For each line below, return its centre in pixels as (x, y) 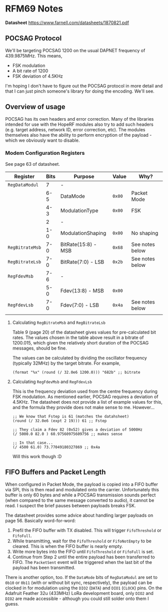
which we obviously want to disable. (42, 140)
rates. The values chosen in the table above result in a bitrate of (78, 337)
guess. (12, 603)
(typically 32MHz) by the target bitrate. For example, (66, 363)
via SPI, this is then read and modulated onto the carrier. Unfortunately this (82, 489)
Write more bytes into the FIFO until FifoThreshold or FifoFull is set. (83, 551)
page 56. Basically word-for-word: (40, 520)
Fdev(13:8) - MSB (82, 290)
